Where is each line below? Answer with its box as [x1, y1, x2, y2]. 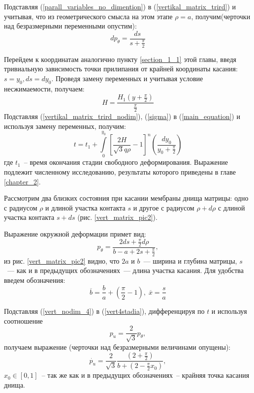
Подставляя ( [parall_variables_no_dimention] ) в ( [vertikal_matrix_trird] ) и [4, 1, 236, 11]
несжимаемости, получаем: [4, 83, 85, 93]
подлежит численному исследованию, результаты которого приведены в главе [4, 166, 236, 177]
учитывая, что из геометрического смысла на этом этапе [4, 11, 173, 21]
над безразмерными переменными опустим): [4, 21, 137, 31]
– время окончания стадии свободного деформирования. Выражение [24, 157, 228, 167]
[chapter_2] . [4, 176, 41, 186]
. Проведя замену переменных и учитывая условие [51, 73, 203, 83]
